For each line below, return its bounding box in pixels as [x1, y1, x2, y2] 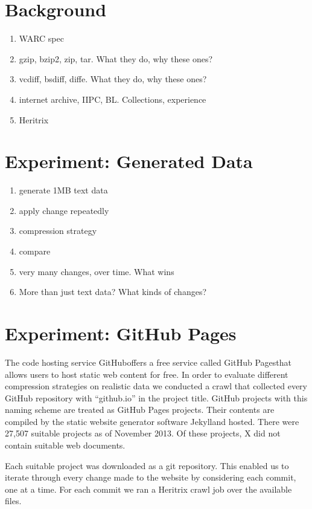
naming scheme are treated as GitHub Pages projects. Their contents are [5, 403, 275, 416]
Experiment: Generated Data [5, 149, 253, 173]
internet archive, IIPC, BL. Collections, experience [19, 92, 206, 105]
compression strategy [19, 224, 97, 237]
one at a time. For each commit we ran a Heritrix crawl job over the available [5, 482, 292, 495]
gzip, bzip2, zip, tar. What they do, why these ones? [19, 52, 213, 65]
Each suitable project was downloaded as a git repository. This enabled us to [5, 459, 289, 472]
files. [5, 494, 22, 507]
